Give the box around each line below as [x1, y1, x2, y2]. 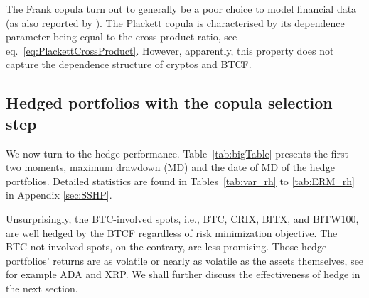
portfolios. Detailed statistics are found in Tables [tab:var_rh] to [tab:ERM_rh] [6, 173, 355, 188]
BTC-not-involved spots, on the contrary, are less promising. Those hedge [6, 239, 327, 254]
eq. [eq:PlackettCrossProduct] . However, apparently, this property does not [6, 43, 334, 57]
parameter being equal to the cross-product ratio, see [6, 29, 237, 44]
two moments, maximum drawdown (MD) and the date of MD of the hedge [6, 160, 335, 175]
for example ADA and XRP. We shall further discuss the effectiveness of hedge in [6, 267, 360, 282]
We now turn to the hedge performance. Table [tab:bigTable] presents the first [6, 145, 348, 160]
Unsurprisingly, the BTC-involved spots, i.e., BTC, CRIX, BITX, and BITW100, [6, 211, 359, 226]
